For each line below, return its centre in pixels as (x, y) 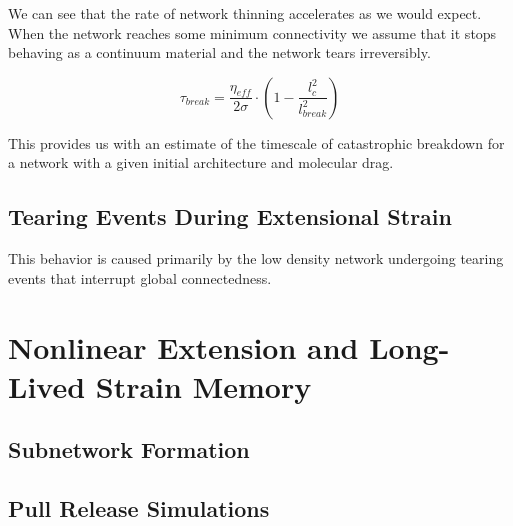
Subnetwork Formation (129, 449)
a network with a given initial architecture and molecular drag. (201, 162)
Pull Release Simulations (139, 508)
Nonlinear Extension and (183, 346)
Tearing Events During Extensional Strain (230, 216)
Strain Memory (203, 385)
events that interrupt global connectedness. (140, 277)
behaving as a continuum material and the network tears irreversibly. (219, 52)
